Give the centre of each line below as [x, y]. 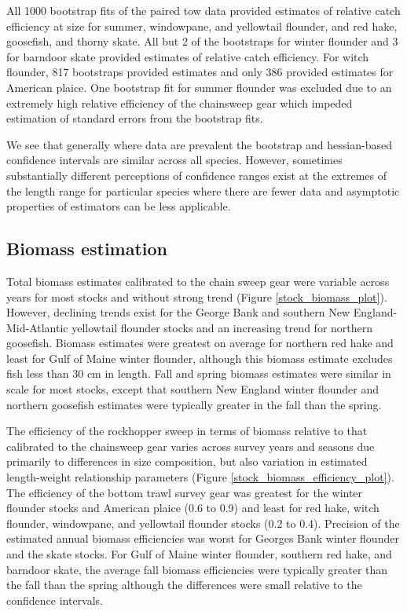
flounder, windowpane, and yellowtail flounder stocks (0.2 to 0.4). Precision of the [203, 523]
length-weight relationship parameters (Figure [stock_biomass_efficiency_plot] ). [200, 477]
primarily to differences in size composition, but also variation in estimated [187, 461]
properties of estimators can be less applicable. [119, 206]
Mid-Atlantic [37, 327]
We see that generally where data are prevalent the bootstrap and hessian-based [199, 144]
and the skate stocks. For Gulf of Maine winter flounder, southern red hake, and [199, 554]
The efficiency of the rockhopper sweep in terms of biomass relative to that [187, 431]
